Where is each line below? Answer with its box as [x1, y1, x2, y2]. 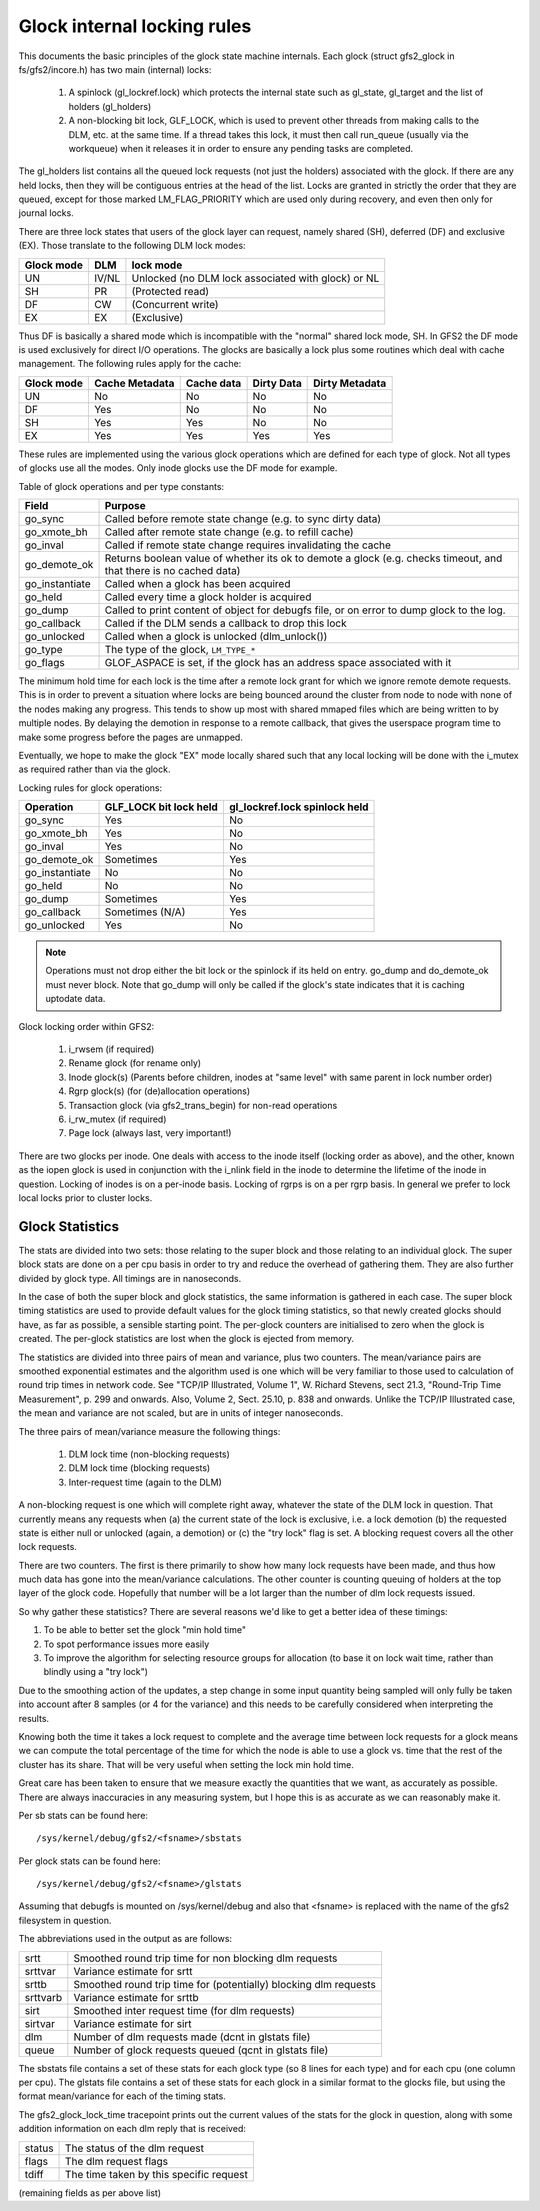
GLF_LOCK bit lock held [104, 800, 219, 814]
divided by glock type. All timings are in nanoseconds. [18, 1272, 242, 1284]
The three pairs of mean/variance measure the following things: [18, 1425, 281, 1437]
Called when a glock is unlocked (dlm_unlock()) [104, 629, 328, 643]
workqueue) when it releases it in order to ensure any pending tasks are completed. [68, 142, 414, 154]
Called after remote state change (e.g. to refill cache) [104, 525, 354, 539]
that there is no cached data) [104, 563, 241, 577]
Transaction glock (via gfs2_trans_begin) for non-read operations [68, 1099, 338, 1111]
